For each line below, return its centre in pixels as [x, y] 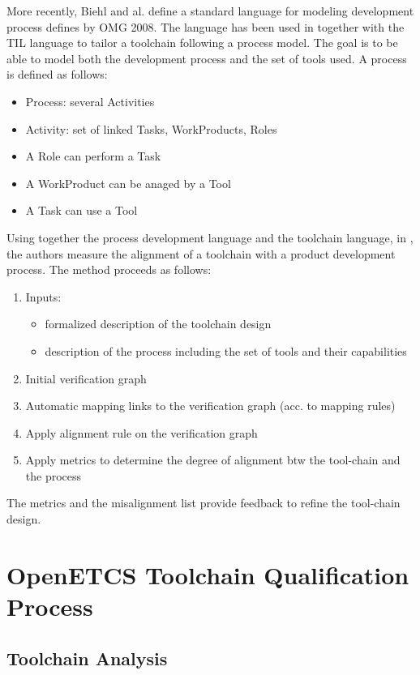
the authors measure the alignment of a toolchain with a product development [201, 253]
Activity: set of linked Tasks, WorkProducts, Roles [151, 128]
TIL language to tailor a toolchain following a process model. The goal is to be [202, 43]
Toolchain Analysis [87, 658]
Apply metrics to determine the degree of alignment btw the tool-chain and [213, 460]
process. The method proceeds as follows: [109, 269]
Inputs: [43, 296]
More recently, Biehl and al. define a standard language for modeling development [210, 11]
